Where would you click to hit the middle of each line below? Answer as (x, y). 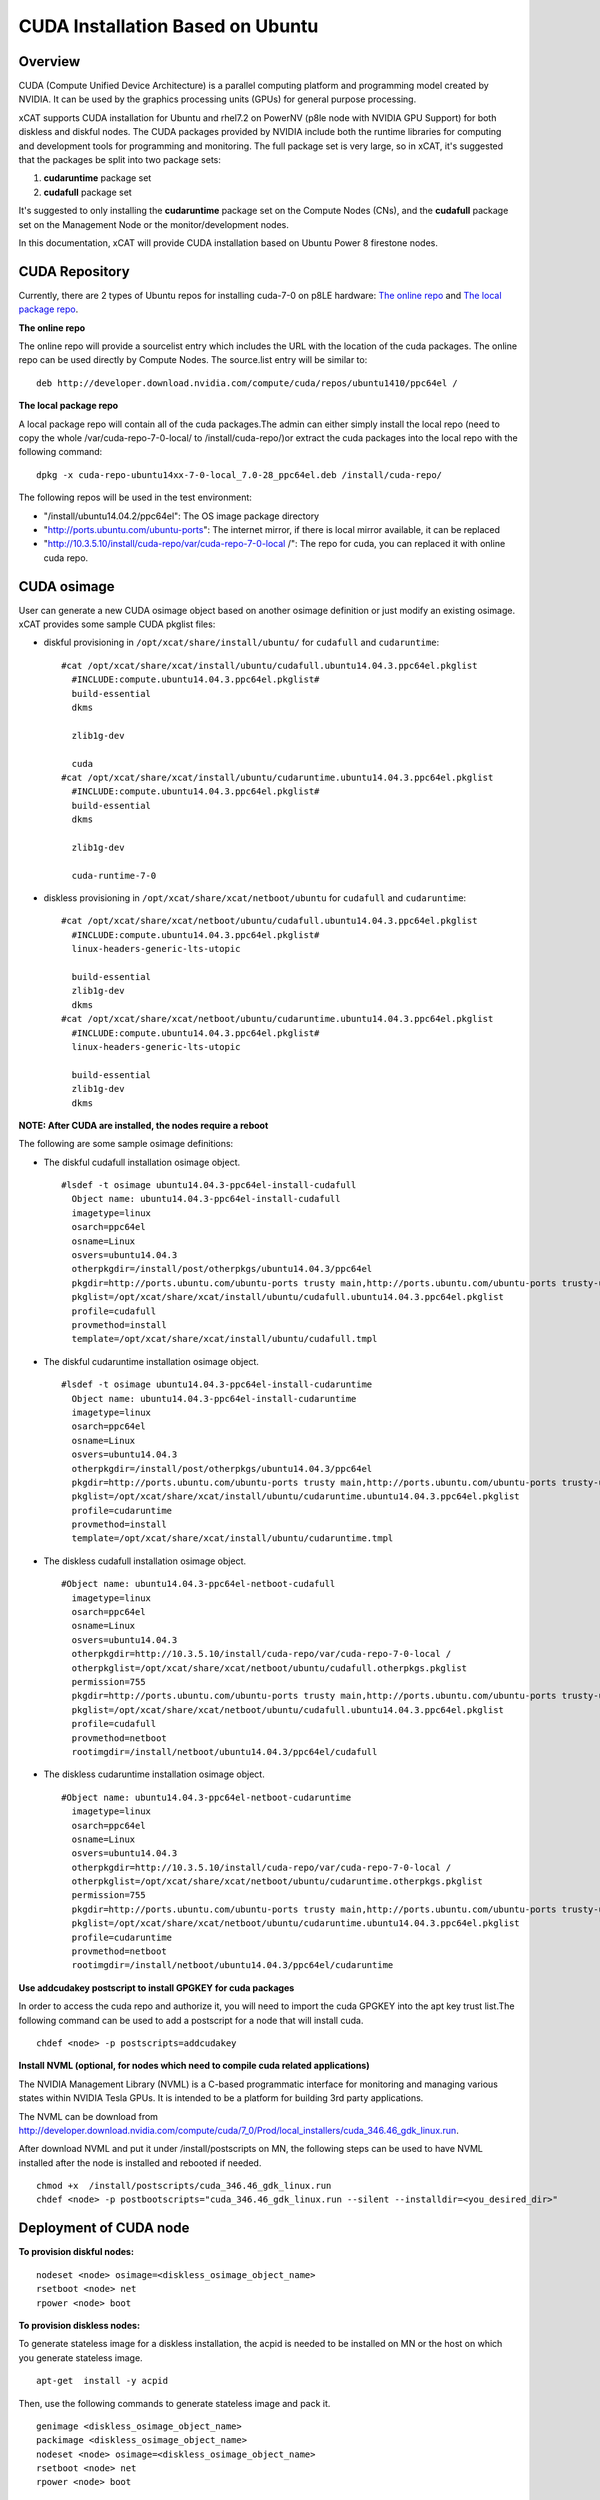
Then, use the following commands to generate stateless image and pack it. (174, 2403)
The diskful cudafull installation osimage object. (142, 1162)
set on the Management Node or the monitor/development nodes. (154, 224)
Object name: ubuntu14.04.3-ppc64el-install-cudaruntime (214, 1398)
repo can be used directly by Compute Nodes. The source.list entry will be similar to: (193, 360)
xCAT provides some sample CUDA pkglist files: (117, 624)
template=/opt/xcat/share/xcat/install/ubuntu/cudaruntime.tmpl (232, 1538)
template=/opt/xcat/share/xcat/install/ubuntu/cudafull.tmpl (224, 1339)
